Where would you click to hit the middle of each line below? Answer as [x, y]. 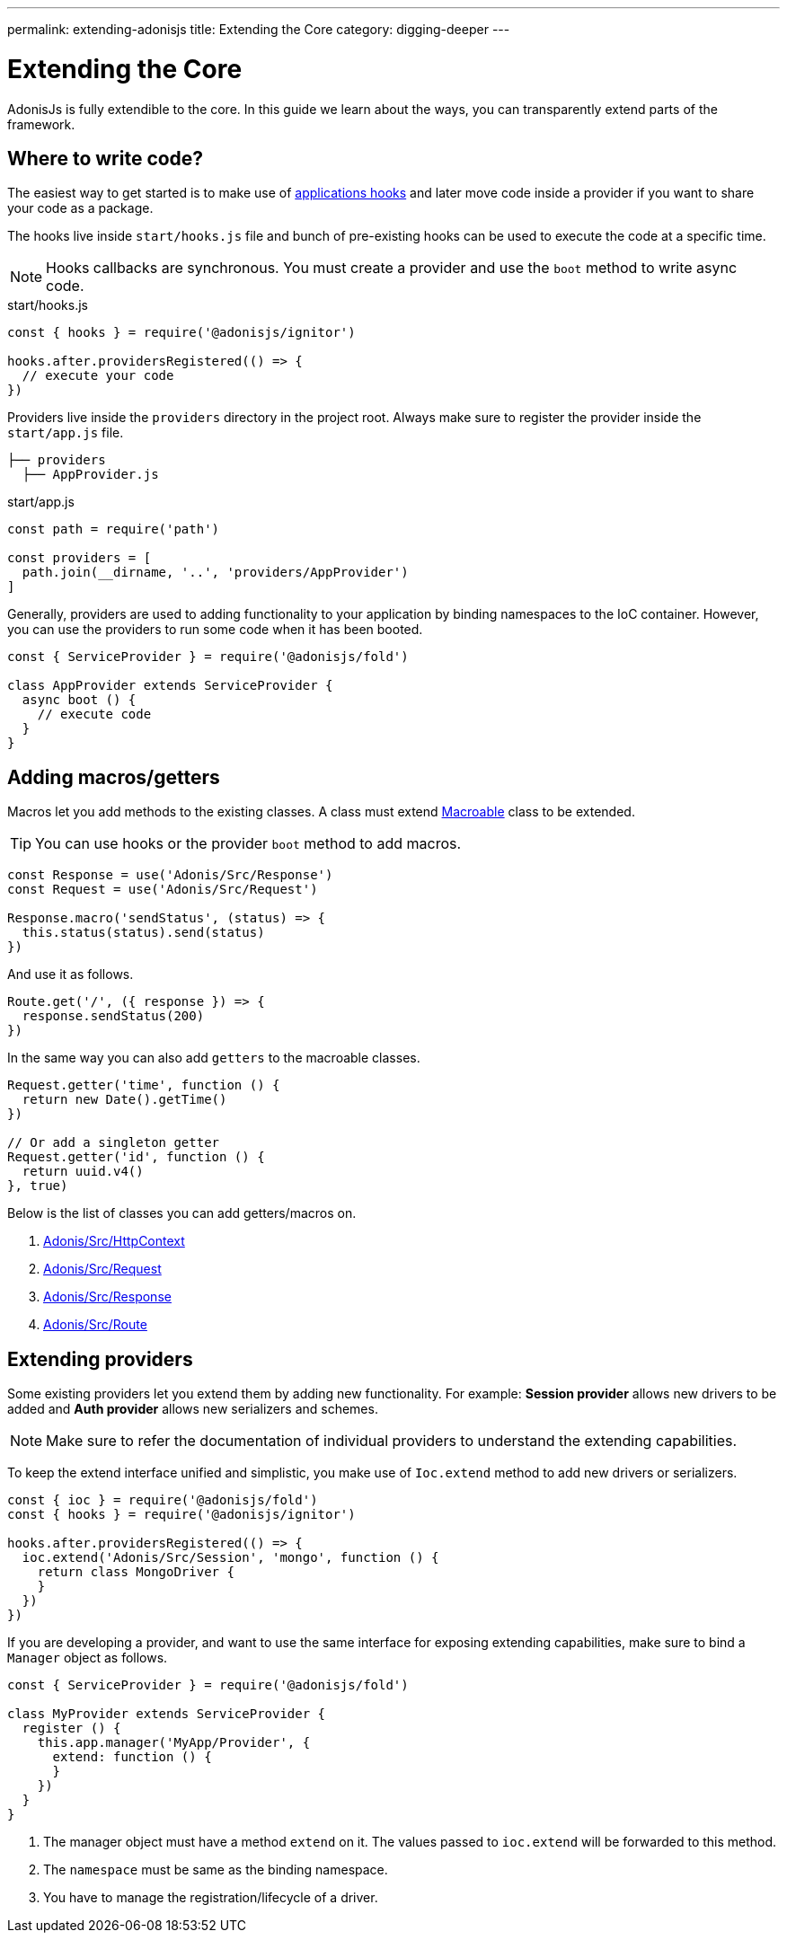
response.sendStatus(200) [113, 1016]
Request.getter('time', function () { [144, 1085]
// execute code [94, 714]
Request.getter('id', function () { [136, 1157]
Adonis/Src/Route [95, 1325]
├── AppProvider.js [90, 475]
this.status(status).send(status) [143, 933]
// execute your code [98, 376]
